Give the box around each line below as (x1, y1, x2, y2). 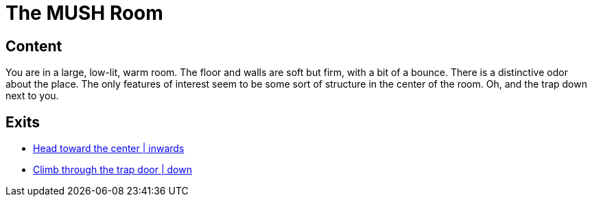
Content (5, 37, 62, 55)
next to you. (5, 90, 59, 102)
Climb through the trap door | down (33, 164, 192, 176)
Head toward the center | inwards (33, 142, 185, 155)
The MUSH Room (5, 1, 163, 25)
